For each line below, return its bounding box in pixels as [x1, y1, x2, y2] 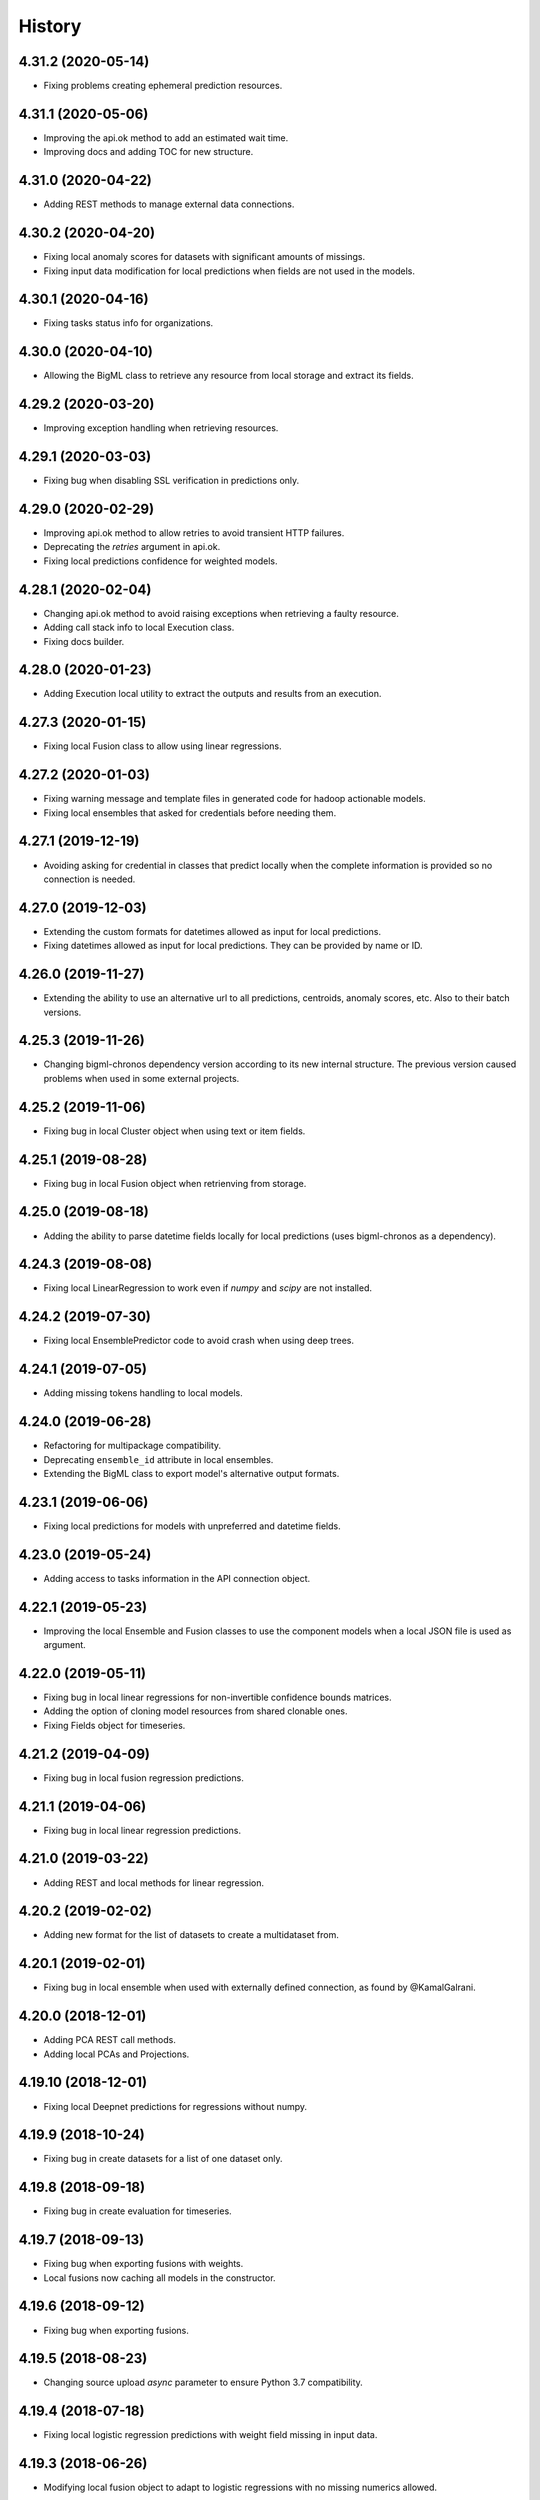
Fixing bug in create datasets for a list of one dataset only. [43, 2153, 284, 2165]
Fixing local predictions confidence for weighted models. [43, 555, 278, 567]
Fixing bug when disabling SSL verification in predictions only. [43, 475, 300, 487]
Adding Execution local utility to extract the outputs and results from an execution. [43, 688, 382, 700]
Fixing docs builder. [43, 635, 125, 647]
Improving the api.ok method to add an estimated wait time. [43, 131, 289, 144]
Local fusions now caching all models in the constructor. [43, 2271, 276, 2284]
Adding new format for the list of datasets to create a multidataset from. [43, 1929, 340, 1941]
